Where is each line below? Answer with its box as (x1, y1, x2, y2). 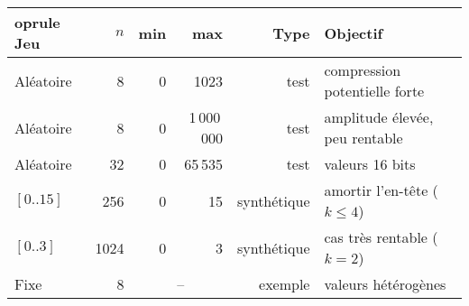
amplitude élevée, (324, 107, 434, 127)
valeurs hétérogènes (324, 274, 446, 294)
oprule (14, 12, 60, 32)
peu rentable (324, 127, 403, 148)
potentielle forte (324, 80, 425, 101)
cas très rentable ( (324, 227, 438, 247)
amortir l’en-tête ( (324, 180, 438, 200)
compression (324, 60, 401, 80)
